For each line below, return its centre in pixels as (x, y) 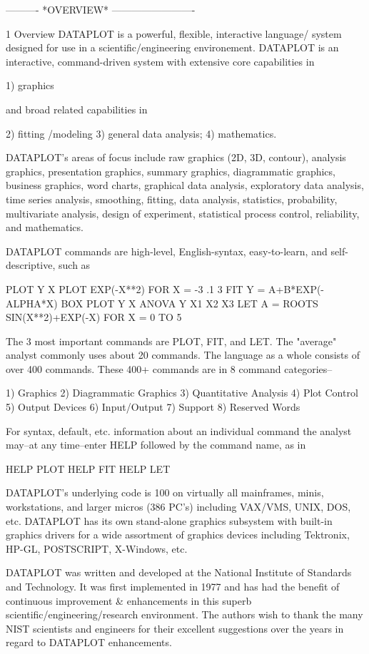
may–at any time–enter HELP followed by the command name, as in (156, 445)
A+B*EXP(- (297, 288)
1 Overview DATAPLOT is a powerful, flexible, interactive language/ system (174, 33)
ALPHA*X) (32, 303)
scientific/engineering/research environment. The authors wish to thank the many (184, 614)
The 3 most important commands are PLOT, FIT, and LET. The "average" (171, 341)
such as (75, 265)
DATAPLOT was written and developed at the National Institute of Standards (179, 572)
